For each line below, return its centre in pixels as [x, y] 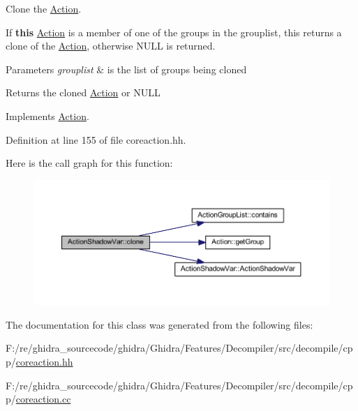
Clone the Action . [44, 8]
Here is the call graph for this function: [89, 163]
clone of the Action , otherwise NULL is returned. [111, 46]
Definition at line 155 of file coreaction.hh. [96, 139]
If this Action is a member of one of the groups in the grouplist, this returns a [174, 32]
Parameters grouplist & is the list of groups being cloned [126, 69]
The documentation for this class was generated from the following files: [159, 324]
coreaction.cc [43, 399]
